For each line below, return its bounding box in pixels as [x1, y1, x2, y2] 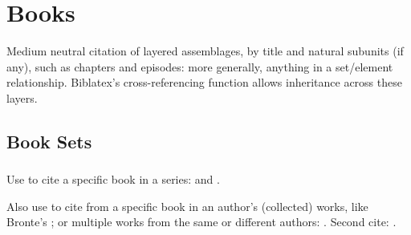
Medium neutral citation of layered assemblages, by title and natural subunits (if [6, 43, 404, 59]
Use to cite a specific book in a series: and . [6, 171, 220, 188]
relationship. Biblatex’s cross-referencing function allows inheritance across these [6, 74, 402, 91]
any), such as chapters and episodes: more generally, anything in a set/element [6, 58, 393, 75]
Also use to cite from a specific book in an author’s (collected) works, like [6, 197, 368, 214]
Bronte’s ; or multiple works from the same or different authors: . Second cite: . [6, 213, 397, 230]
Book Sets [6, 128, 92, 153]
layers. [6, 89, 38, 106]
